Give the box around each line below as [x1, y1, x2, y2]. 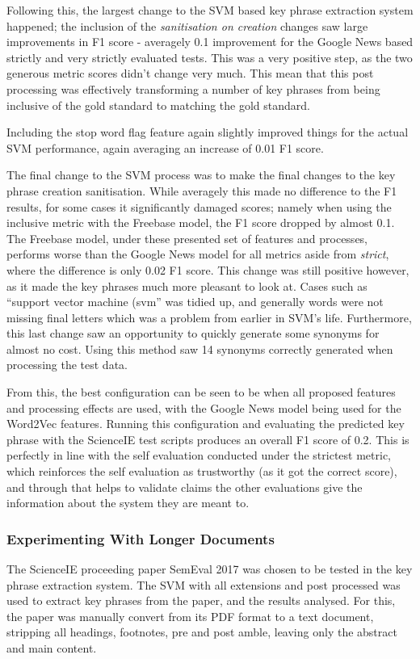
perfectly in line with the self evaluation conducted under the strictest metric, [6, 447, 391, 464]
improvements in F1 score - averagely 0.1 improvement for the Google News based [6, 33, 414, 50]
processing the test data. [6, 356, 128, 373]
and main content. [6, 640, 97, 656]
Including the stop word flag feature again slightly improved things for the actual [6, 124, 409, 141]
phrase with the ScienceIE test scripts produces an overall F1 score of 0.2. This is [6, 430, 409, 447]
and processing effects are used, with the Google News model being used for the [6, 399, 401, 416]
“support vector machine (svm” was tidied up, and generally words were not [6, 293, 384, 310]
